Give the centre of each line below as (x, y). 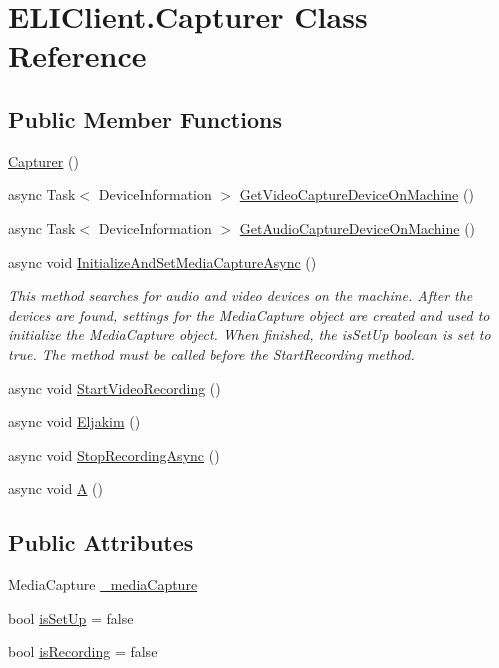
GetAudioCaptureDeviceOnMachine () (357, 227)
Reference (77, 55)
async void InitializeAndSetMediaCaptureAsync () (162, 261)
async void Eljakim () (74, 421)
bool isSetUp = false (71, 617)
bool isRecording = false (83, 651)
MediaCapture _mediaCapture (103, 584)
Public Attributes (101, 542)
